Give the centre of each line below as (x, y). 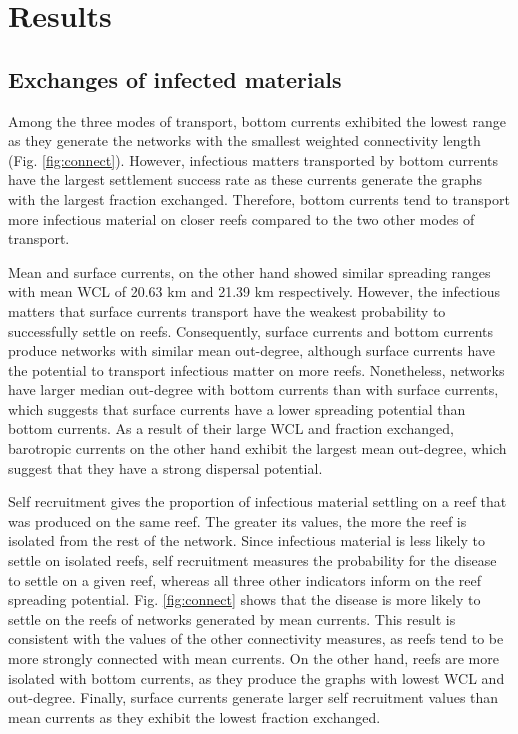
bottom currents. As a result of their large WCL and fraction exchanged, (231, 428)
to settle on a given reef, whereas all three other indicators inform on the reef (244, 579)
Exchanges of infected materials (175, 78)
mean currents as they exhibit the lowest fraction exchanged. (194, 716)
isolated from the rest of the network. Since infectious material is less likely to (246, 540)
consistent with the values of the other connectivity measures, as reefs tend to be (256, 638)
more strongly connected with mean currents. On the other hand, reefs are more (253, 658)
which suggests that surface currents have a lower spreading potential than (237, 408)
